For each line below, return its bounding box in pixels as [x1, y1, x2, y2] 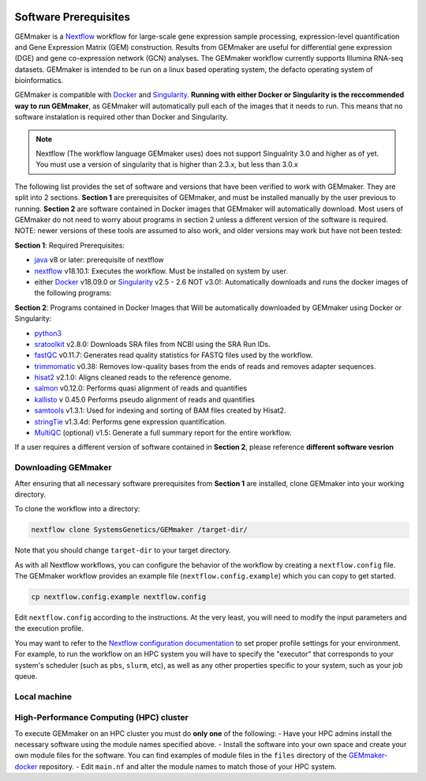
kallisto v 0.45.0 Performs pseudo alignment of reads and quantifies [34, 394, 256, 404]
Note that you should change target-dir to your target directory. [14, 545, 232, 555]
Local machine [14, 691, 73, 702]
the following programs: [34, 289, 112, 298]
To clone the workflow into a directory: [14, 504, 140, 514]
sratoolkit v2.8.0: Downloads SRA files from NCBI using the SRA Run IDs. [34, 339, 271, 349]
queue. [14, 672, 38, 681]
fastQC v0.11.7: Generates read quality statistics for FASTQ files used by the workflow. [34, 350, 313, 360]
